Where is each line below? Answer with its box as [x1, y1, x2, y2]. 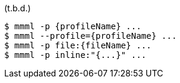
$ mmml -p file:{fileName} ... [4, 41, 152, 50]
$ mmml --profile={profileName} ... [4, 31, 177, 41]
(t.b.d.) [4, 3, 31, 13]
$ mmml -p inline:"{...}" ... [4, 50, 147, 60]
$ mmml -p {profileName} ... [4, 21, 141, 31]
